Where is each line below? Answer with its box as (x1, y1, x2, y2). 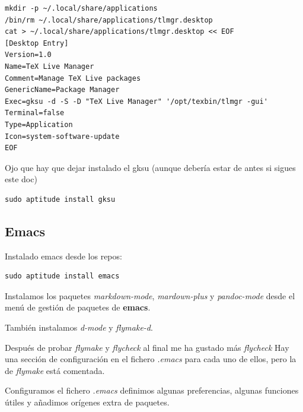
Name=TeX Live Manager (5, 62, 94, 71)
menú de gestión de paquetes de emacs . (5, 301, 151, 313)
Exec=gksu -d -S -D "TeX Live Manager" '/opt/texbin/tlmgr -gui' (5, 97, 268, 106)
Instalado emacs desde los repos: (5, 249, 122, 262)
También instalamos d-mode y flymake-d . (5, 321, 153, 334)
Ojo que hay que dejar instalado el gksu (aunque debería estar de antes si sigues (5, 161, 296, 173)
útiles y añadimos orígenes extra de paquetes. (5, 396, 170, 408)
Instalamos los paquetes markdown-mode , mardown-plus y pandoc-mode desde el (5, 289, 295, 302)
